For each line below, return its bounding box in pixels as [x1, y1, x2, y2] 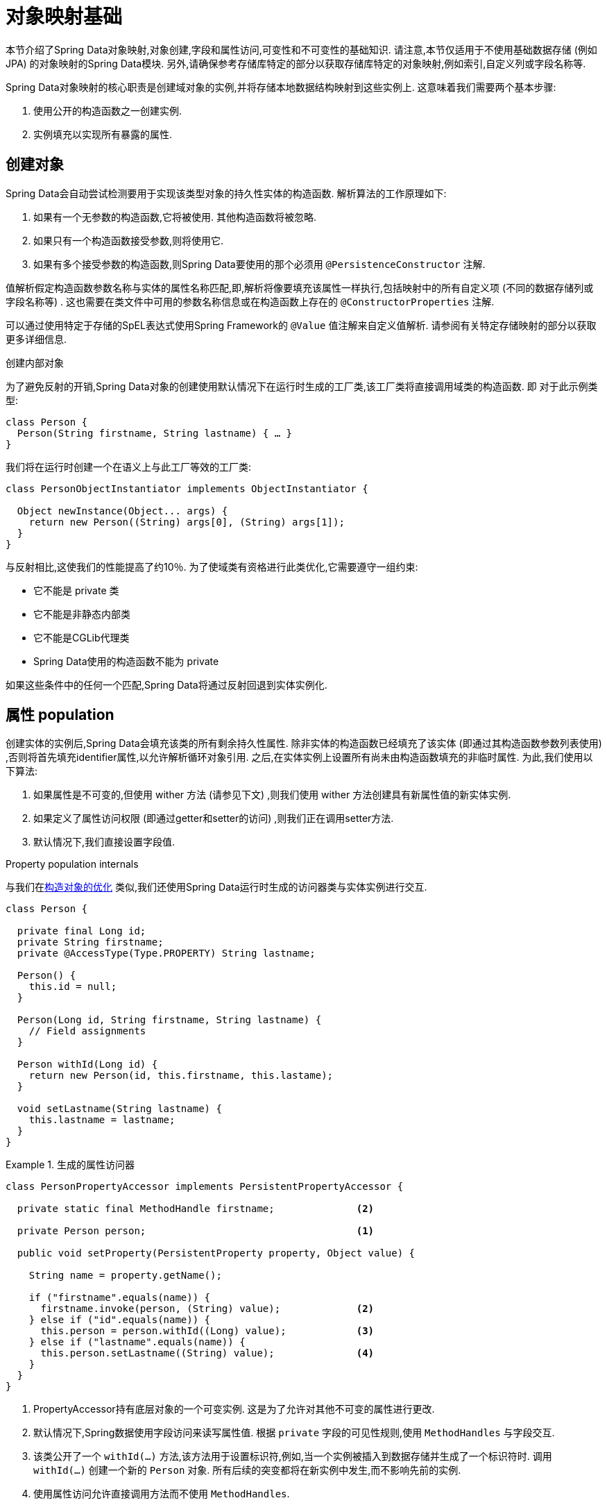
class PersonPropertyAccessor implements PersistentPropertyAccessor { [6, 1181, 404, 1193]
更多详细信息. [6, 333, 67, 345]
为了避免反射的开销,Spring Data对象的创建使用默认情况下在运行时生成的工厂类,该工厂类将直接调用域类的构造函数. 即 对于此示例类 [6, 380, 598, 392]
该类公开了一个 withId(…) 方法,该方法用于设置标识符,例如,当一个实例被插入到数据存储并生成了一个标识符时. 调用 [33, 1450, 552, 1463]
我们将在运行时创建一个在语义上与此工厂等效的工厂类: [6, 460, 252, 473]
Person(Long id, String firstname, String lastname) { [17, 1014, 322, 1026]
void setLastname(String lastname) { [17, 1103, 222, 1115]
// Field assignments [28, 1025, 146, 1037]
